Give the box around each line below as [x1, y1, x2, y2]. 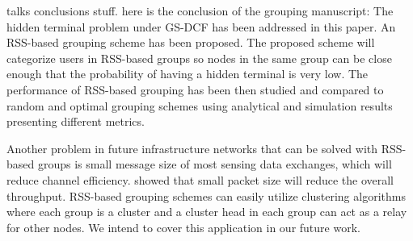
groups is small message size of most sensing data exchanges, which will [37, 156, 392, 172]
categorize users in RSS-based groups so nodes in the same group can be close [6, 49, 392, 66]
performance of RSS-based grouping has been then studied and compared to [6, 81, 384, 98]
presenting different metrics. [6, 113, 145, 130]
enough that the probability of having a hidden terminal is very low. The [6, 65, 369, 82]
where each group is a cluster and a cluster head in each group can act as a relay [6, 203, 407, 220]
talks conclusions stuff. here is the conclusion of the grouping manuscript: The [6, 2, 394, 19]
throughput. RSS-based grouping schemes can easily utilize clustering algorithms [6, 187, 406, 204]
